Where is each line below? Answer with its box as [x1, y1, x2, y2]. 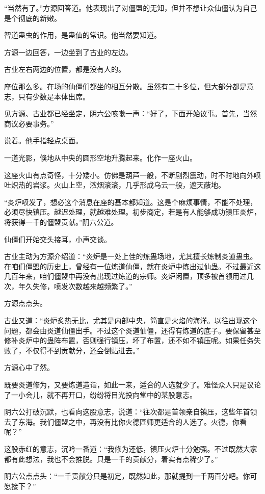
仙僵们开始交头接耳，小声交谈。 [4, 233, 111, 244]
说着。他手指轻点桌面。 [4, 135, 83, 146]
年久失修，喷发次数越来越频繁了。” [18, 280, 132, 291]
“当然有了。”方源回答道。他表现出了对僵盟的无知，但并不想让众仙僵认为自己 [4, 3, 257, 13]
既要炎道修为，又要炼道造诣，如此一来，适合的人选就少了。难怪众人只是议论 [4, 379, 261, 390]
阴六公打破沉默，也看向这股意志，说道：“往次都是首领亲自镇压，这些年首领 [4, 406, 257, 417]
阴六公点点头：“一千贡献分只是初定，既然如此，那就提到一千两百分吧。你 [4, 471, 250, 481]
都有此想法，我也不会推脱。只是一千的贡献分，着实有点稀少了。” [4, 453, 218, 464]
